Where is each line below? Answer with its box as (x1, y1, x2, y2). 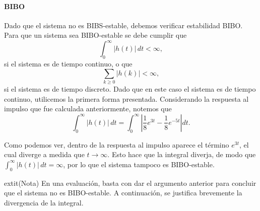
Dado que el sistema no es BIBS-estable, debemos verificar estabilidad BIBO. (4, 20, 243, 30)
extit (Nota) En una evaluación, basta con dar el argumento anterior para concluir (4, 177, 256, 188)
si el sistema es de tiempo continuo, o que (4, 58, 133, 69)
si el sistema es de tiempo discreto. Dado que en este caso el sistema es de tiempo (4, 84, 256, 94)
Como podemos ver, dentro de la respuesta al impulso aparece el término (4, 139, 229, 150)
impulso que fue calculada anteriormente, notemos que (4, 103, 172, 114)
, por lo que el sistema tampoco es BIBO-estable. (63, 159, 215, 169)
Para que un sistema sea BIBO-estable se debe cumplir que (4, 30, 187, 40)
